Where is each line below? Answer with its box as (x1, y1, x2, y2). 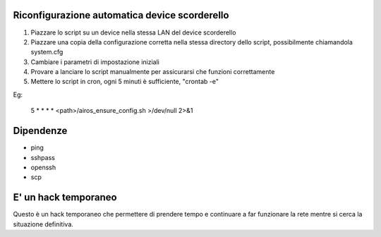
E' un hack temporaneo (13, 191, 117, 204)
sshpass (30, 153, 56, 162)
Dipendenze (13, 125, 68, 137)
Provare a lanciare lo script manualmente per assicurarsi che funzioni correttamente (30, 68, 275, 76)
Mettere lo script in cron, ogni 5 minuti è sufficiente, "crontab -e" (30, 78, 219, 86)
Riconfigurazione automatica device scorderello (13, 9, 229, 21)
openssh (30, 163, 56, 171)
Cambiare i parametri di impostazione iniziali (30, 57, 160, 66)
